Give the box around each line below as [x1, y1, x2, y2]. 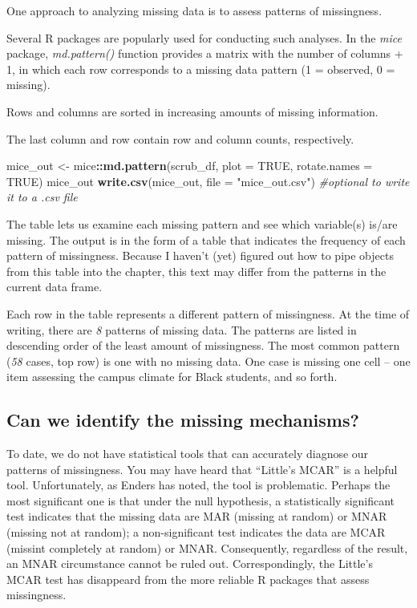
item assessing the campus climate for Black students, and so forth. [6, 368, 338, 385]
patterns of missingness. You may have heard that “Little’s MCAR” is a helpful [6, 460, 398, 477]
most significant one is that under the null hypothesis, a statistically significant [6, 492, 395, 509]
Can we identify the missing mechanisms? [6, 407, 359, 432]
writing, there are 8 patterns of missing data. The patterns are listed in [6, 321, 357, 338]
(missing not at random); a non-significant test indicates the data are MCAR [6, 524, 386, 541]
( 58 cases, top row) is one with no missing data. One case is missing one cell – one [6, 352, 411, 369]
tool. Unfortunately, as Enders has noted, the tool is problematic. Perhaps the [6, 476, 391, 493]
